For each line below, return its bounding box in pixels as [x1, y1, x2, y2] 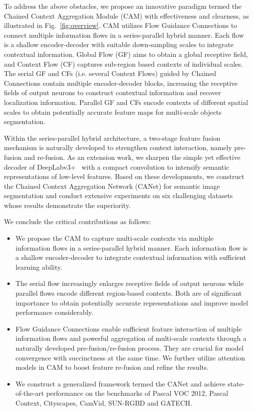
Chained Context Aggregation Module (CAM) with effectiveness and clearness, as [4, 10, 249, 21]
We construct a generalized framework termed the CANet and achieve [15, 378, 226, 388]
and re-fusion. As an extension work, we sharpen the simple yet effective [23, 152, 241, 162]
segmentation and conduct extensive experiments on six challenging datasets [4, 190, 233, 201]
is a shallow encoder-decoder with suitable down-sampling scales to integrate [4, 39, 234, 50]
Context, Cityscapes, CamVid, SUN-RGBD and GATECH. [15, 397, 192, 408]
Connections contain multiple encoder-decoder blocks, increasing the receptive [4, 77, 238, 88]
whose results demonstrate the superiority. [4, 200, 131, 210]
